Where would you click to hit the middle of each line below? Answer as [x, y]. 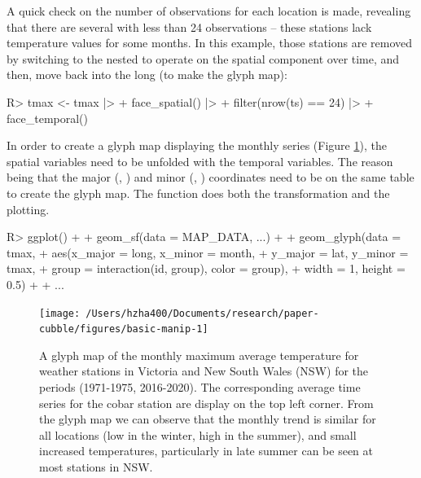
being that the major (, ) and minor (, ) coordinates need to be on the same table [210, 177]
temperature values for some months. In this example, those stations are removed [210, 43]
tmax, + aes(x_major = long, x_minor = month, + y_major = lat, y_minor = [208, 252]
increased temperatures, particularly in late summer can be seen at [206, 451]
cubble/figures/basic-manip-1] [124, 329]
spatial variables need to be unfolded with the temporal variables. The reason [200, 161]
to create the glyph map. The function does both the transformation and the [198, 193]
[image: [60, 313]
